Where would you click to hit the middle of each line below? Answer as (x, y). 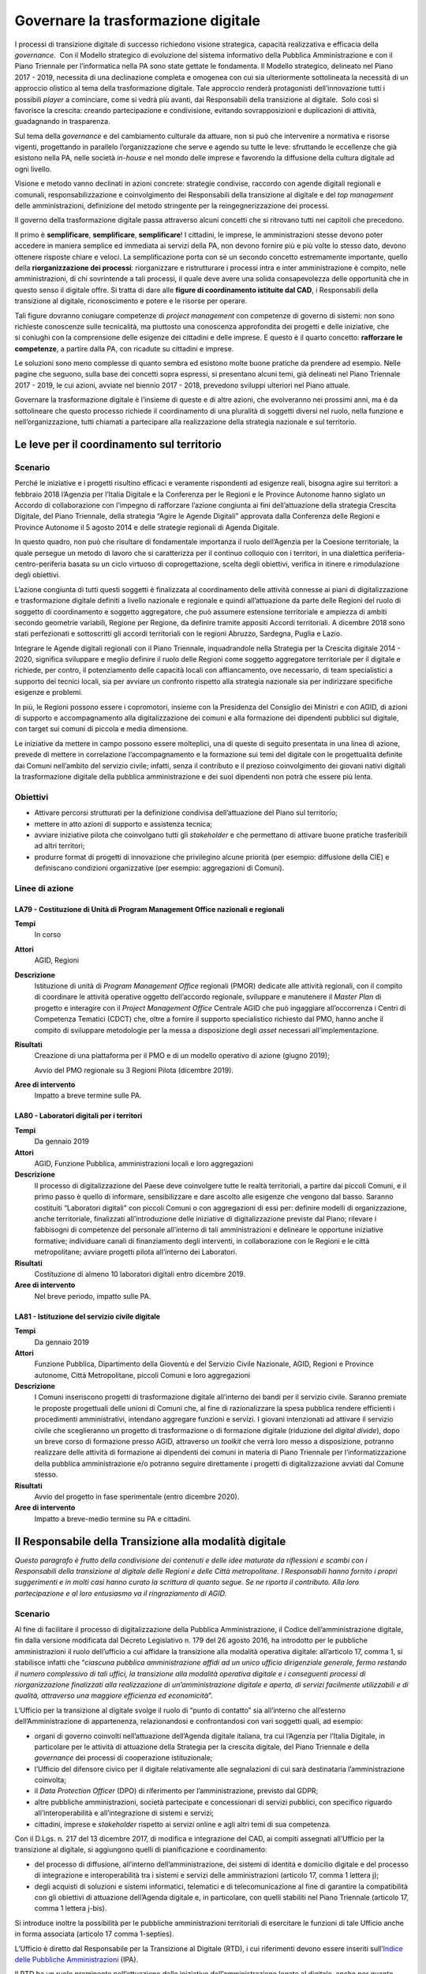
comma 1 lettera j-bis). (71, 1908)
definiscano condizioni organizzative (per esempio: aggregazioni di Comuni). (159, 868)
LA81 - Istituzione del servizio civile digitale (88, 1316)
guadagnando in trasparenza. (62, 122)
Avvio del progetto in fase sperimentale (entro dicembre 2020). (137, 1496)
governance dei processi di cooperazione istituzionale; (123, 1758)
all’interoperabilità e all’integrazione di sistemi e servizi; (124, 1813)
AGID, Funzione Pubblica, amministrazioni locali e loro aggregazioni (144, 1164)
